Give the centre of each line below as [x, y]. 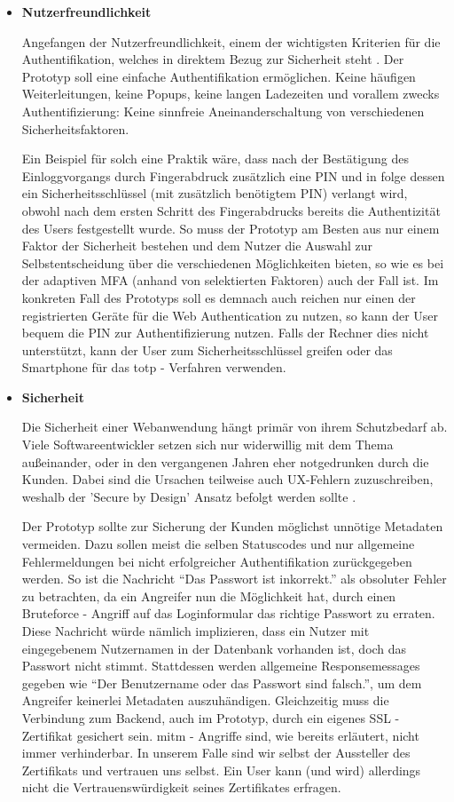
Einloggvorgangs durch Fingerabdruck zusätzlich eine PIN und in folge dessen [233, 175]
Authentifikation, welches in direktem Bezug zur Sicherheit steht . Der [213, 59]
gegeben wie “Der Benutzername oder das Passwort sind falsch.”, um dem [222, 683]
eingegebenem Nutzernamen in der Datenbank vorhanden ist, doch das [214, 648]
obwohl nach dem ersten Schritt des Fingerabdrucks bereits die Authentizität [231, 210]
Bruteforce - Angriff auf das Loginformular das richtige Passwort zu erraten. [228, 613]
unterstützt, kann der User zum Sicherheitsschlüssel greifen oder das [207, 349]
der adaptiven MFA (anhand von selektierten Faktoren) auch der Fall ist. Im [230, 280]
